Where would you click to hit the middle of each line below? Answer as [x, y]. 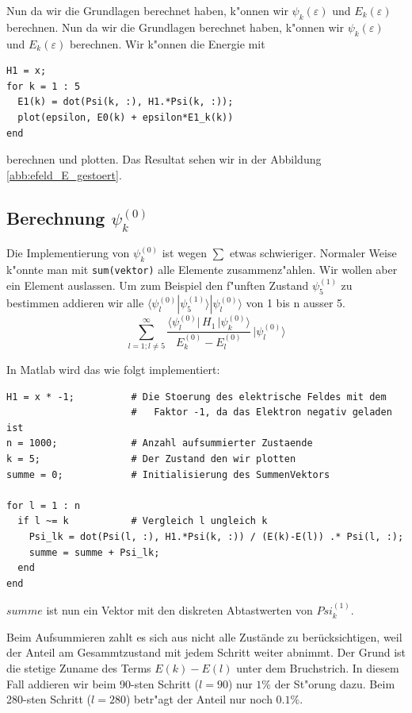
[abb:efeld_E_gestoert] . [64, 174]
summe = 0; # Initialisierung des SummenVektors [168, 474]
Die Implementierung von [68, 253]
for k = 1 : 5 [44, 86]
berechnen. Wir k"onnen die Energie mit [167, 43]
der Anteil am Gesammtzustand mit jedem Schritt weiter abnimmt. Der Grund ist [206, 652]
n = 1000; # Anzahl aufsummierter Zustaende [160, 443]
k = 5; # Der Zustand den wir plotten [151, 459]
